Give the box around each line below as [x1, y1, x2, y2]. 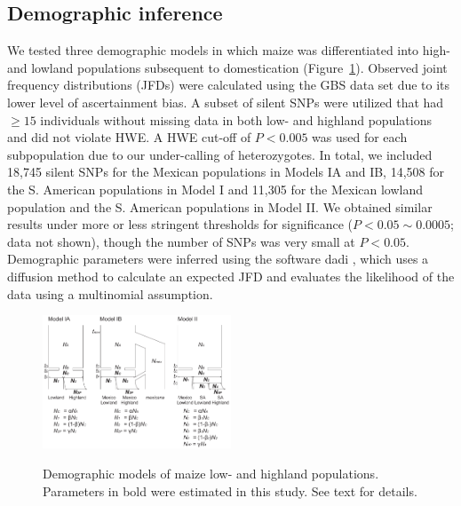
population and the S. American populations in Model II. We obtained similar [7, 197, 433, 216]
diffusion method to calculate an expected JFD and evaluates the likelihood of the [7, 266, 455, 285]
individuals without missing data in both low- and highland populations [40, 110, 432, 129]
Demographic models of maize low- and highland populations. [43, 464, 379, 482]
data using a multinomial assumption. [7, 284, 213, 303]
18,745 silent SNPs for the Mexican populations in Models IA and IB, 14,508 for [7, 162, 444, 181]
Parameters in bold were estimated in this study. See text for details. [43, 481, 417, 500]
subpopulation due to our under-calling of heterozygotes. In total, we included [7, 145, 433, 163]
